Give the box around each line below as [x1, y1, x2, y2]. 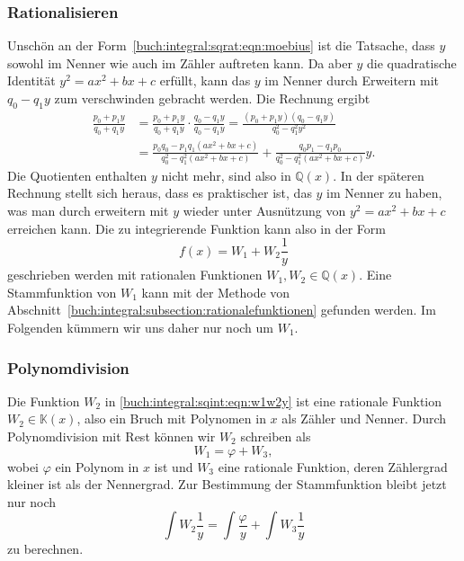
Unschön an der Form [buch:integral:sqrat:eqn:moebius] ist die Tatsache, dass [7, 36, 435, 55]
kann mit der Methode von [141, 282, 290, 301]
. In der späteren [333, 165, 424, 184]
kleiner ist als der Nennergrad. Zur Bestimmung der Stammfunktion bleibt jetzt [7, 475, 447, 494]
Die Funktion [7, 391, 80, 410]
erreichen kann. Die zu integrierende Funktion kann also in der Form [7, 218, 386, 237]
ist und [154, 457, 193, 476]
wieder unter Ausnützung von [183, 200, 346, 219]
